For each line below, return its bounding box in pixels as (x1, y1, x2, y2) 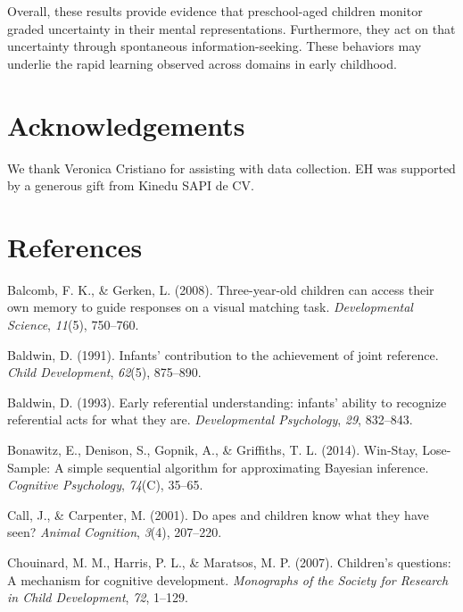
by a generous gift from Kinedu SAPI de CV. (7, 176, 254, 195)
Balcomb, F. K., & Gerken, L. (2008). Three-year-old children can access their (7, 280, 434, 298)
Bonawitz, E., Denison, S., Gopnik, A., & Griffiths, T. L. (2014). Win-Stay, (7, 440, 418, 458)
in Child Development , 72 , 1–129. (7, 588, 188, 607)
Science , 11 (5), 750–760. (7, 315, 139, 333)
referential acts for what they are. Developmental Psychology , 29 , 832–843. (7, 410, 413, 429)
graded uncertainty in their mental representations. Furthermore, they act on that (7, 19, 456, 38)
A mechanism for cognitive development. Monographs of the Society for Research (7, 570, 449, 589)
